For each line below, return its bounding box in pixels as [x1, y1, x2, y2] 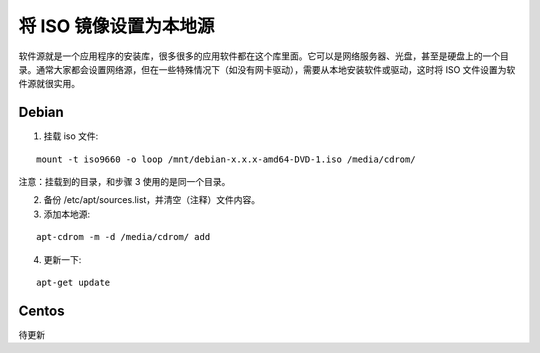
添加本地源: [43, 208, 91, 220]
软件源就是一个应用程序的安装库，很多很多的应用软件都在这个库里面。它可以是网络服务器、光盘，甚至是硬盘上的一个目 [18, 50, 509, 62]
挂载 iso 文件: [43, 130, 99, 142]
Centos [18, 302, 65, 319]
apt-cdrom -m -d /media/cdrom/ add [36, 231, 211, 243]
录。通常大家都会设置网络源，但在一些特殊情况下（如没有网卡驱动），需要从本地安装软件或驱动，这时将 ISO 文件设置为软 [18, 63, 516, 75]
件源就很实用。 [18, 78, 80, 90]
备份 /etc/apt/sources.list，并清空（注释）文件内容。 [43, 194, 261, 206]
